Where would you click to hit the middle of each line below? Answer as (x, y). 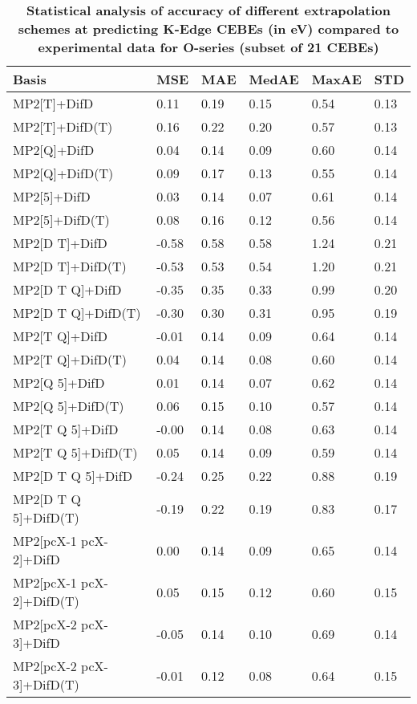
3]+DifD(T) (46, 684)
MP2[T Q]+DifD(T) (70, 359)
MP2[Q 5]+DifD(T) (69, 406)
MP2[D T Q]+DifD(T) (77, 313)
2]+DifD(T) (46, 601)
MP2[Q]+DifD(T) (63, 173)
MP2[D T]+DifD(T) (70, 266)
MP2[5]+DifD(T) (61, 220)
